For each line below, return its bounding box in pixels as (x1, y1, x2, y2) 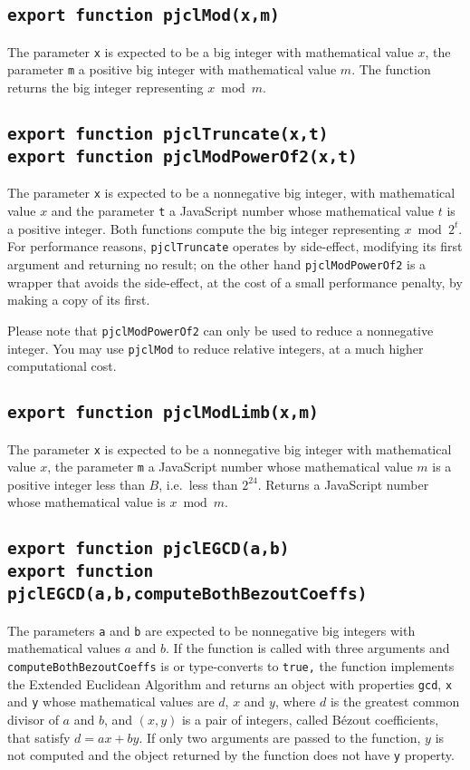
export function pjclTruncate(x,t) (7, 124, 329, 144)
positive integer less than (7, 474, 145, 493)
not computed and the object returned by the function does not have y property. (7, 746, 455, 765)
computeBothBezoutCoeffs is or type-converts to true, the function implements (7, 657, 455, 675)
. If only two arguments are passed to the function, (139, 727, 421, 746)
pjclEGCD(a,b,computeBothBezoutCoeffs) (7, 584, 368, 604)
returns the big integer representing (7, 78, 204, 97)
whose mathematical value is (7, 492, 166, 512)
